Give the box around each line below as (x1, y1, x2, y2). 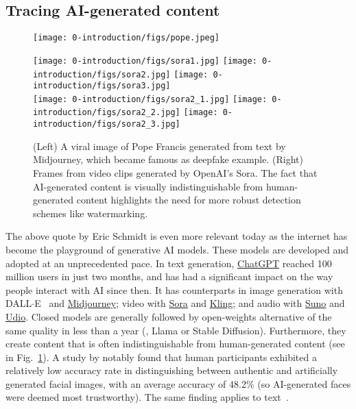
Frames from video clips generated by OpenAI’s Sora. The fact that (33, 165, 318, 179)
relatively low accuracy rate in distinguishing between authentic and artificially (5, 363, 338, 377)
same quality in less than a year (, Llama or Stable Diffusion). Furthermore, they (5, 323, 346, 337)
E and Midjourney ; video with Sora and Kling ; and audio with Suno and (34, 296, 345, 310)
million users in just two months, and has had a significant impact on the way (5, 269, 333, 284)
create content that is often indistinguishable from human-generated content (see (5, 336, 345, 351)
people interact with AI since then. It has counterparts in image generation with (5, 282, 343, 297)
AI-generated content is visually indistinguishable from (33, 179, 263, 193)
